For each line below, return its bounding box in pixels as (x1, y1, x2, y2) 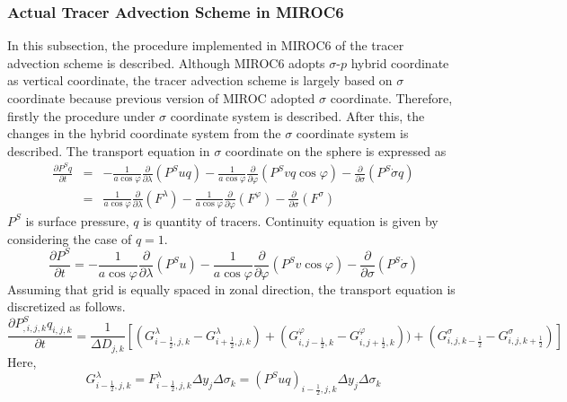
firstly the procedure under (7, 106, 155, 125)
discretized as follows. (7, 297, 126, 316)
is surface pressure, (25, 211, 129, 230)
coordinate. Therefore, (330, 89, 453, 107)
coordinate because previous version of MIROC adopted (7, 89, 315, 107)
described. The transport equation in (7, 141, 210, 160)
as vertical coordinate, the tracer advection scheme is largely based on (7, 71, 393, 90)
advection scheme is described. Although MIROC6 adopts (7, 53, 325, 72)
